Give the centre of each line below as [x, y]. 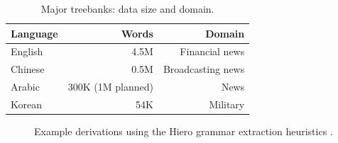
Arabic [25, 87]
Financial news [212, 51]
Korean [26, 104]
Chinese [28, 69]
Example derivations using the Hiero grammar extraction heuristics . [184, 131]
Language [34, 33]
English [27, 51]
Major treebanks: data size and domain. [127, 8]
